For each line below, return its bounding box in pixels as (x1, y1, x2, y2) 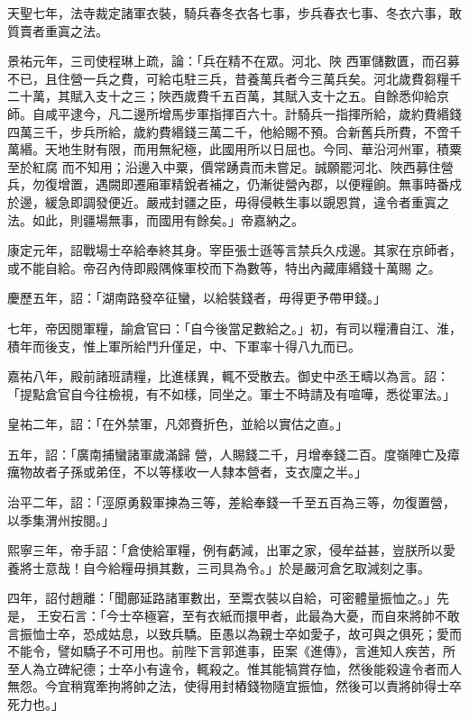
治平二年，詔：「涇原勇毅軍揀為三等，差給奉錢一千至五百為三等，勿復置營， (7, 493, 455, 512)
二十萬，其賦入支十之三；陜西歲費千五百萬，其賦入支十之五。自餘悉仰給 (7, 86, 437, 105)
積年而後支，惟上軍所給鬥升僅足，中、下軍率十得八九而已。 (7, 336, 361, 355)
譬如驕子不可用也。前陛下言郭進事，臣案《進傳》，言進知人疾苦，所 (57, 642, 455, 660)
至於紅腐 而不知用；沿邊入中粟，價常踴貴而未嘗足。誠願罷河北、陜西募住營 (7, 157, 454, 176)
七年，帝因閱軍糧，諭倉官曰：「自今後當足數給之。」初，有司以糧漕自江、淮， (7, 318, 462, 337)
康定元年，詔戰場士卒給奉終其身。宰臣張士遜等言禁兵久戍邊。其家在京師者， (7, 241, 462, 259)
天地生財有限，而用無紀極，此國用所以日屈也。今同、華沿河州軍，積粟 (44, 140, 462, 159)
